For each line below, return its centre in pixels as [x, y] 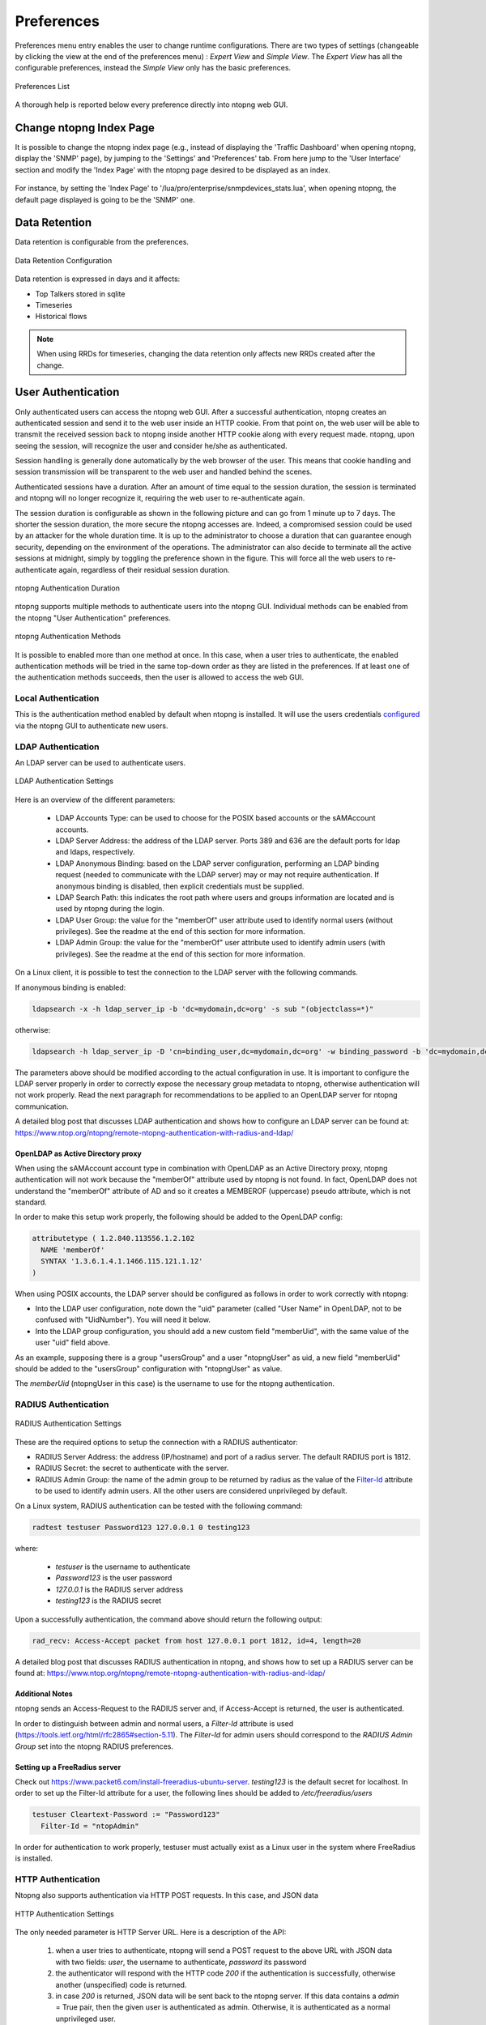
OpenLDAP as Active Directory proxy [78, 1153]
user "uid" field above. [73, 1343]
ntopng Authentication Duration [68, 588]
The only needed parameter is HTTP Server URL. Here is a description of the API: [151, 1932]
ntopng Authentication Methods [68, 637]
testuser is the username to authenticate [123, 1567]
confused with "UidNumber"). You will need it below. [123, 1319]
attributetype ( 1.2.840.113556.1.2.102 [113, 1238]
